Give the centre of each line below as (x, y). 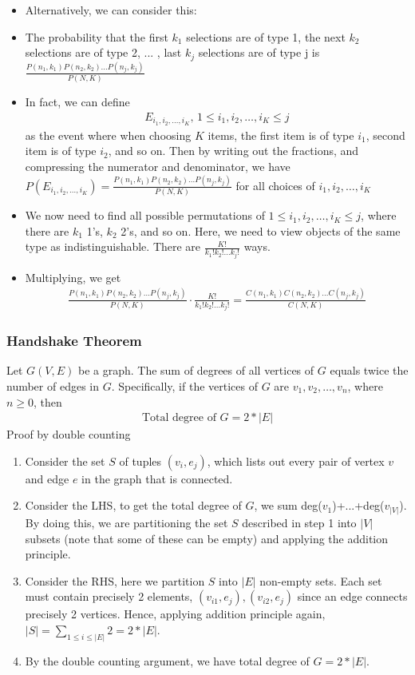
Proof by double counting (69, 434)
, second (385, 135)
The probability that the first (97, 36)
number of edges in (53, 386)
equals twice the (369, 370)
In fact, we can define (77, 102)
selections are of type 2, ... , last (103, 52)
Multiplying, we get (73, 277)
